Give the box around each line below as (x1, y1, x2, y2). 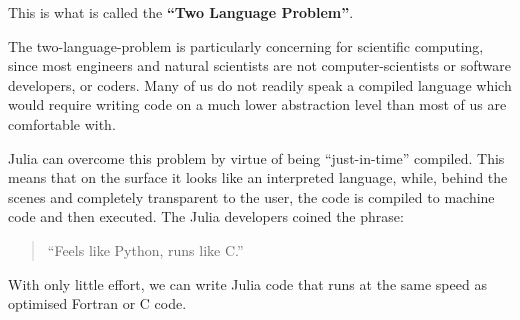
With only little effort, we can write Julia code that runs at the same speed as (8, 273, 487, 294)
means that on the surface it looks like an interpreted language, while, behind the (8, 167, 508, 188)
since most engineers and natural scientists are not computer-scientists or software (8, 55, 511, 76)
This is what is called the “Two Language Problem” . (8, 2, 354, 22)
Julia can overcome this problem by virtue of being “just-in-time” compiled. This (8, 147, 505, 168)
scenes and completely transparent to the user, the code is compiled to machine (8, 186, 495, 207)
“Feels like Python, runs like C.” (47, 239, 244, 260)
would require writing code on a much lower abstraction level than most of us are (8, 94, 507, 115)
